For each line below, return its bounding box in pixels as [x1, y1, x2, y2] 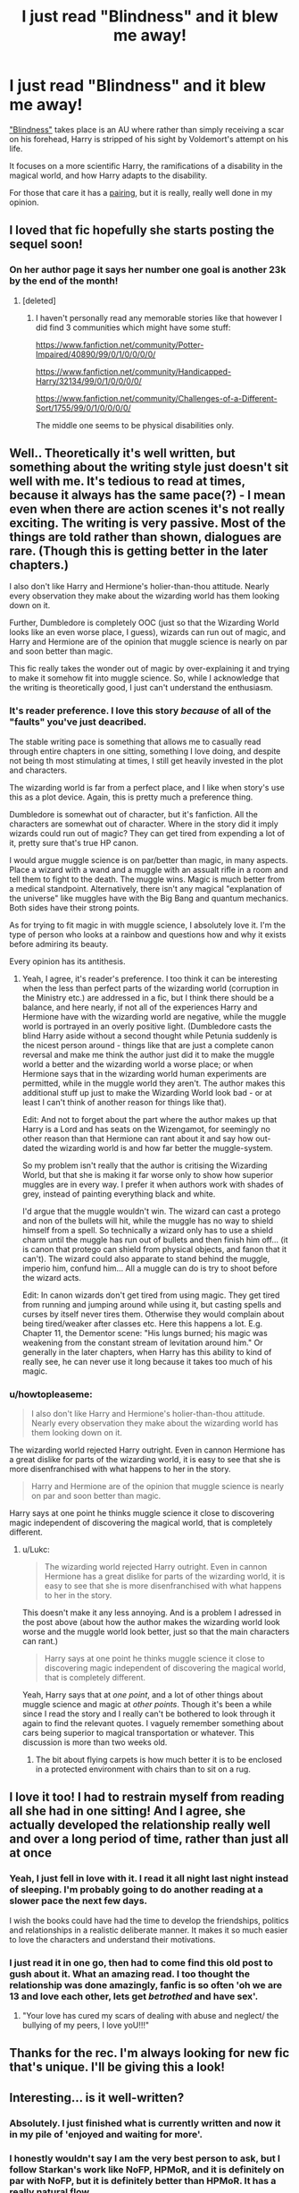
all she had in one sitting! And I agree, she [9, 1804, 246, 1819]
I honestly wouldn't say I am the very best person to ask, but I [9, 2152, 281, 2164]
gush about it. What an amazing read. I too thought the [9, 1968, 250, 1980]
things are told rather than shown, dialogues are [9, 529, 282, 545]
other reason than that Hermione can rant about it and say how [21, 1133, 254, 1144]
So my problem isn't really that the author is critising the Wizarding [21, 1160, 268, 1171]
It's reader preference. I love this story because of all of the [9, 705, 272, 717]
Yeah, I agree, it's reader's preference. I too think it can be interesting [21, 973, 278, 984]
